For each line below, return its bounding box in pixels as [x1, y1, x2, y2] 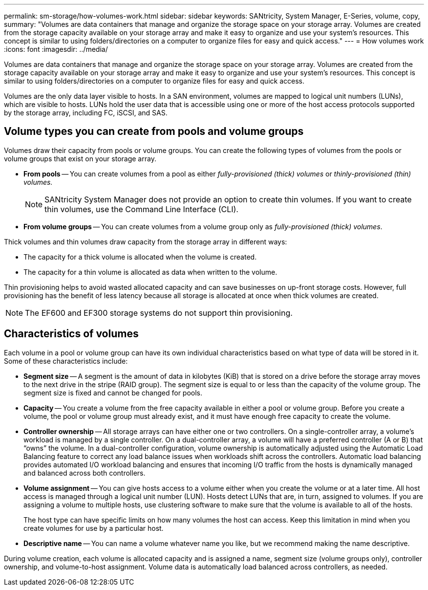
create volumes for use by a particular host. [23, 524, 164, 532]
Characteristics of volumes [4, 328, 139, 340]
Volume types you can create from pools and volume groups [4, 125, 304, 138]
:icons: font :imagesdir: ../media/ [4, 45, 108, 53]
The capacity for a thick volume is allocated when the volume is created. [23, 252, 257, 261]
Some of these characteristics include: [4, 356, 128, 365]
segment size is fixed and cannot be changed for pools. [23, 388, 203, 397]
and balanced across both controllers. [23, 468, 146, 477]
